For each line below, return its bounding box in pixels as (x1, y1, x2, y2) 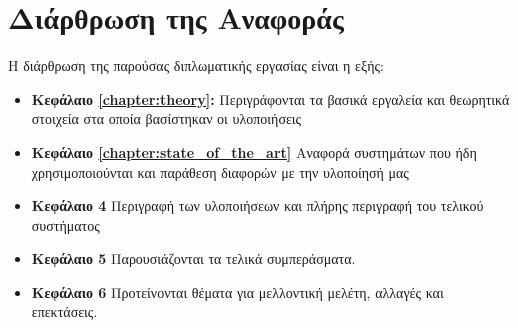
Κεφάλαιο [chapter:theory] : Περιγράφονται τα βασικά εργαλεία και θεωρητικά (31, 88, 510, 109)
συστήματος (31, 214, 100, 235)
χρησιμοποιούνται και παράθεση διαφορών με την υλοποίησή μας (31, 161, 409, 182)
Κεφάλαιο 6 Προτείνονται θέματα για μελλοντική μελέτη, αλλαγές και (31, 281, 444, 302)
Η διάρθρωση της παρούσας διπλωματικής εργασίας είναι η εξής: (8, 55, 384, 76)
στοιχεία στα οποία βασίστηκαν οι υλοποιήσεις (31, 108, 302, 129)
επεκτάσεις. (31, 301, 98, 322)
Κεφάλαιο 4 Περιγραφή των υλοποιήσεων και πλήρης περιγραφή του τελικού (31, 195, 484, 216)
